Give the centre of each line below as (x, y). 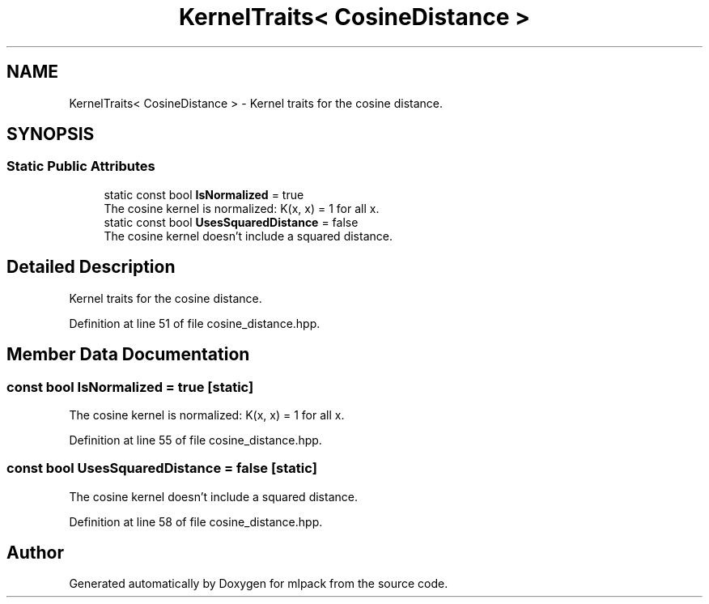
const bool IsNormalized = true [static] (130, 387)
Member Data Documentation (128, 355)
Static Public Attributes (81, 166)
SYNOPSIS (51, 134)
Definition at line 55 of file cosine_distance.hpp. (195, 440)
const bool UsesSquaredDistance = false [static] (162, 468)
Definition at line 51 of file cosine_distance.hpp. (195, 323)
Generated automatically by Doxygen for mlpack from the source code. (259, 584)
